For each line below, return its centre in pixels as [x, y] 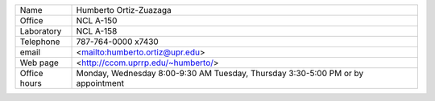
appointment [100, 83]
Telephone [40, 42]
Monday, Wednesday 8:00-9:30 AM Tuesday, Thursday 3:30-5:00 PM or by [220, 73]
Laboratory [41, 31]
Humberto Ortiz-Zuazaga [124, 10]
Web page [39, 63]
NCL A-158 [97, 31]
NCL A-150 [97, 20]
